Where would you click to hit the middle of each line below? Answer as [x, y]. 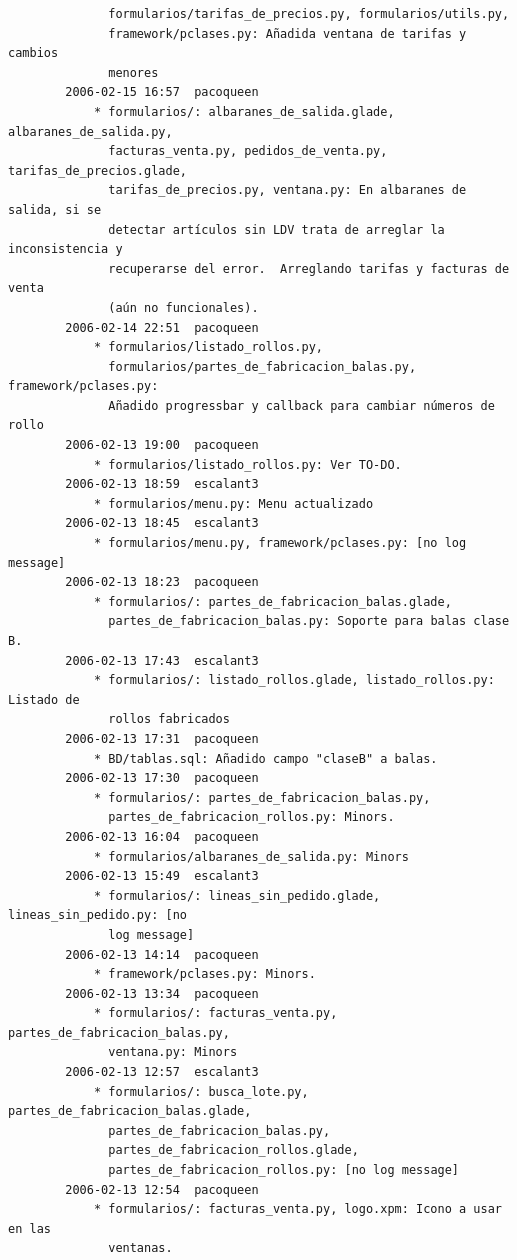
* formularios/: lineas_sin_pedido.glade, [237, 895]
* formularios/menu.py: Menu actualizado [233, 503]
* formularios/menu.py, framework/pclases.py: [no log [280, 543]
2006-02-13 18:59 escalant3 [162, 484]
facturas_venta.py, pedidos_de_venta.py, [248, 151]
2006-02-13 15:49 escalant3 [162, 876]
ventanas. [140, 1248]
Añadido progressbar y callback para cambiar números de [301, 405]
